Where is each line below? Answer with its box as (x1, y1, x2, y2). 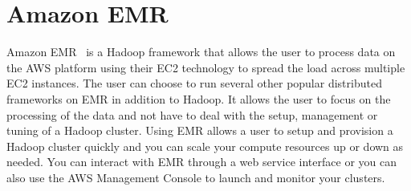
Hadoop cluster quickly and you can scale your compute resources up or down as (6, 137, 404, 154)
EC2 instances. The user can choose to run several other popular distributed (6, 75, 382, 91)
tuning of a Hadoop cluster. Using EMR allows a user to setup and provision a (6, 122, 393, 139)
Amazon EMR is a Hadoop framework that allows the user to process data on (6, 43, 396, 60)
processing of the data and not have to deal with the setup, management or (6, 106, 378, 123)
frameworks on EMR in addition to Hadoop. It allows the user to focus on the (6, 90, 391, 107)
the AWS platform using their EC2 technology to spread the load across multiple (6, 59, 405, 75)
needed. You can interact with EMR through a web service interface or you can (6, 153, 397, 170)
